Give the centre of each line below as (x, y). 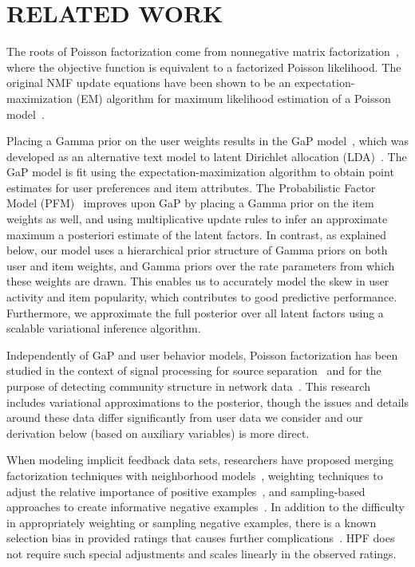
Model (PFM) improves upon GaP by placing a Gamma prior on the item (190, 203)
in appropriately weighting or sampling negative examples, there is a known (192, 522)
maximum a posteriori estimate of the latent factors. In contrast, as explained (197, 234)
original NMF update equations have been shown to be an (149, 83)
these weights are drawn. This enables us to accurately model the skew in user (198, 281)
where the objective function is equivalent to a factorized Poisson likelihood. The (204, 67)
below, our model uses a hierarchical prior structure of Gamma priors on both (197, 250)
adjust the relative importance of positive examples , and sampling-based (186, 491)
